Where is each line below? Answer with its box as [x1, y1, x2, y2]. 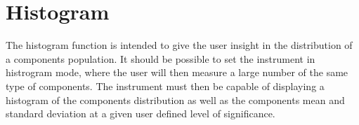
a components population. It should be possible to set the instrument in [6, 51, 315, 66]
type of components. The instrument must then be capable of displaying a [6, 78, 325, 93]
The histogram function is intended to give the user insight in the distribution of [6, 38, 353, 52]
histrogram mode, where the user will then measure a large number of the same [6, 65, 348, 80]
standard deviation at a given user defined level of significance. [6, 106, 275, 121]
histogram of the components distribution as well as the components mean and [6, 92, 345, 107]
